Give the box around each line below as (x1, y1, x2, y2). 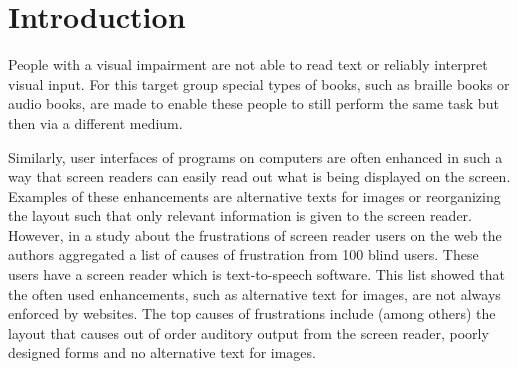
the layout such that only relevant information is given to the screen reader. (8, 205, 472, 226)
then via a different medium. (8, 112, 183, 133)
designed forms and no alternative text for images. (8, 342, 316, 363)
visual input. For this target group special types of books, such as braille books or (8, 73, 510, 94)
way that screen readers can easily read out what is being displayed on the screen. (8, 166, 511, 187)
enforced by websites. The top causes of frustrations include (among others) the (8, 303, 496, 324)
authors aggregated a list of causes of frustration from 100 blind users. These (8, 244, 479, 265)
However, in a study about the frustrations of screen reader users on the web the (8, 224, 502, 245)
